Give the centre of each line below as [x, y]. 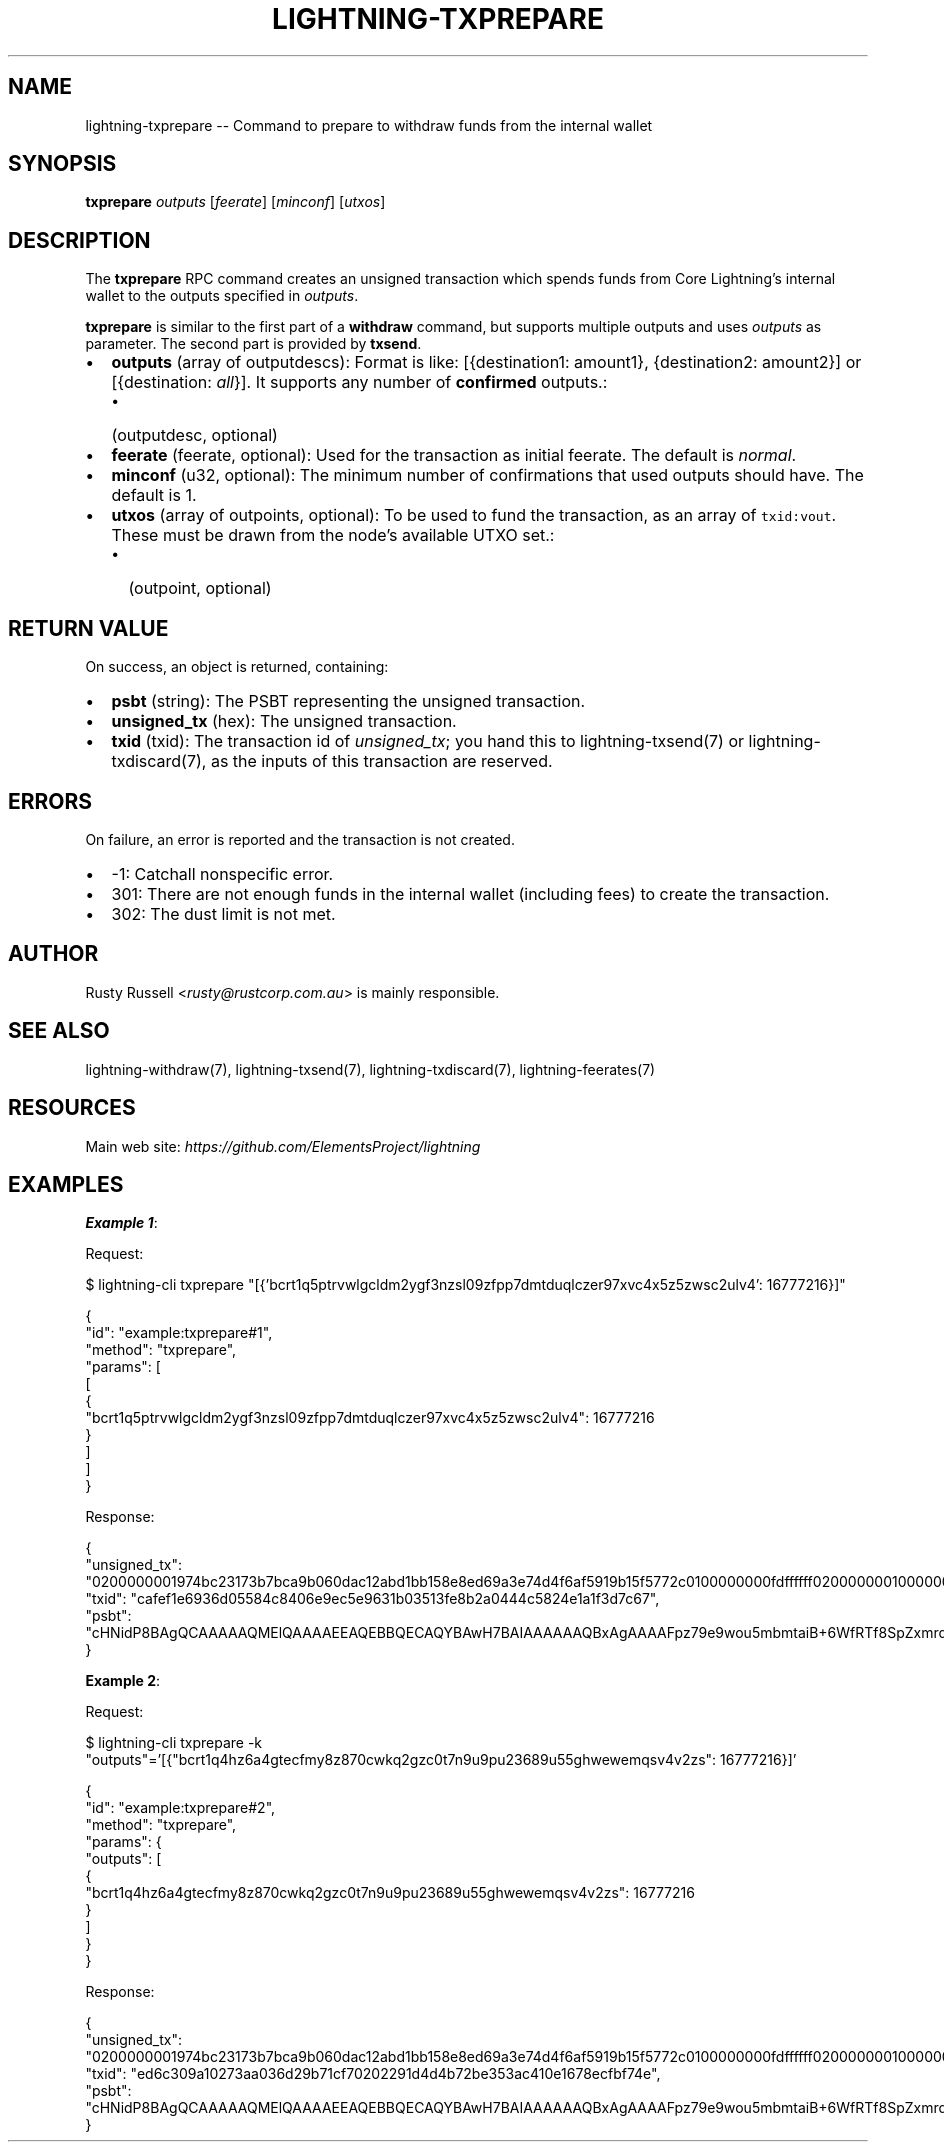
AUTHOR [53, 954]
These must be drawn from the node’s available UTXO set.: [333, 535]
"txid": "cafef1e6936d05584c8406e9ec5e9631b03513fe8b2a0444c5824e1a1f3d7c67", [372, 1599]
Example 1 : [121, 1223]
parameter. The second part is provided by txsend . [253, 344]
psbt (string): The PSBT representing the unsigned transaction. [348, 701]
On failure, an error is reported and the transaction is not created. [300, 839]
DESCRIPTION [79, 240]
